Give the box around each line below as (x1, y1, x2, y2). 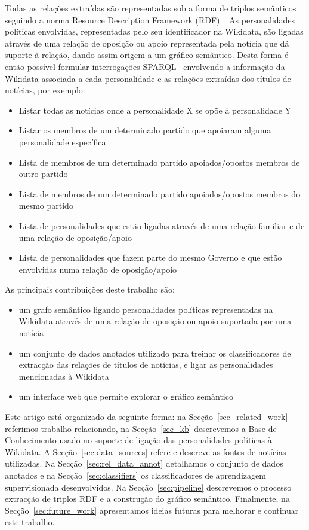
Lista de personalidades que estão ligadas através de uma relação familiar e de (18, 219, 305, 232)
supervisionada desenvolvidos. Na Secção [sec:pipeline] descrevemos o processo (5, 480, 292, 493)
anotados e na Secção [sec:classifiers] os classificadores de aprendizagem (5, 469, 266, 481)
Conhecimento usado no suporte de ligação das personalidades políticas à (5, 434, 272, 446)
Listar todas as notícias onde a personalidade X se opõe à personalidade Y (18, 103, 292, 116)
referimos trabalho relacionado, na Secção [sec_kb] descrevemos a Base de (5, 422, 277, 434)
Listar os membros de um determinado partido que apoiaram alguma (18, 124, 271, 136)
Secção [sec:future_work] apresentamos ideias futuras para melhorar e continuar (5, 504, 299, 516)
